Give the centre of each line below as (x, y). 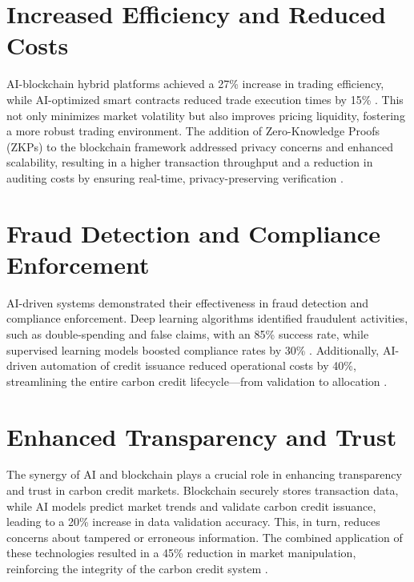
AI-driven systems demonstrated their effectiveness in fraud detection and (188, 302)
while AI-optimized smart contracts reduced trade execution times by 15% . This (205, 99)
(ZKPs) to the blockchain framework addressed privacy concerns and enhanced (200, 146)
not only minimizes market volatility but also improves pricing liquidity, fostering (206, 115)
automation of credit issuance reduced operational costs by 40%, (198, 365)
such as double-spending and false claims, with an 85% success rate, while (188, 333)
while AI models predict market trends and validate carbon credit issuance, (191, 506)
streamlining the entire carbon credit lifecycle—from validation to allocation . (197, 381)
